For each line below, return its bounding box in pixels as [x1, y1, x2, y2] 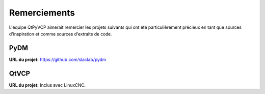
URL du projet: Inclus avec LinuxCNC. [9, 82, 86, 88]
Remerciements [9, 7, 75, 18]
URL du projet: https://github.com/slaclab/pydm [9, 56, 106, 62]
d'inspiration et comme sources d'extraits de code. [9, 31, 112, 37]
